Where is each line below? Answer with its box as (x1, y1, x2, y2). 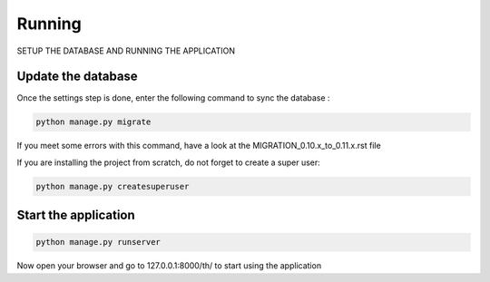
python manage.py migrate (35, 117, 152, 127)
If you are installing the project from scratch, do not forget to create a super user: (16, 157, 321, 168)
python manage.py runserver (35, 237, 161, 248)
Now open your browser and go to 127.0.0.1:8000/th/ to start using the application (16, 260, 322, 271)
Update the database (16, 69, 138, 84)
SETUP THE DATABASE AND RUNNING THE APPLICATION (16, 45, 236, 56)
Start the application (16, 208, 135, 223)
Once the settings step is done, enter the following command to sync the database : (16, 92, 330, 103)
